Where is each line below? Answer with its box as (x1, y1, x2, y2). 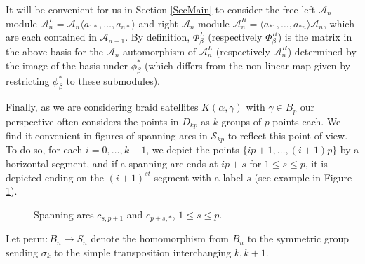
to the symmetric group (247, 231, 350, 246)
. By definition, (125, 29, 190, 44)
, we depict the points (146, 142, 239, 157)
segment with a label (154, 169, 244, 184)
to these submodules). (66, 74, 161, 88)
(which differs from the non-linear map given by (145, 57, 351, 72)
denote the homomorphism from (91, 231, 229, 246)
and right (138, 15, 179, 30)
